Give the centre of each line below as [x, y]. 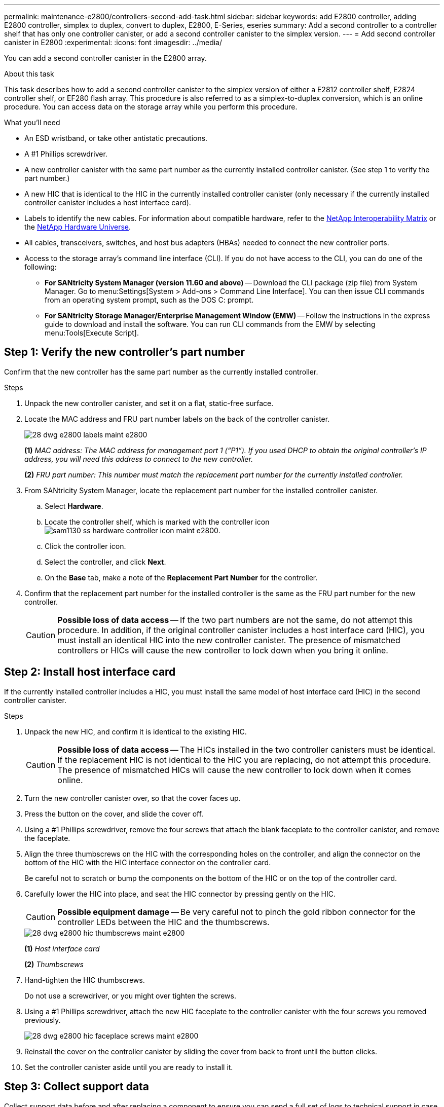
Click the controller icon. [85, 546]
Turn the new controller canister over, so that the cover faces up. [133, 798]
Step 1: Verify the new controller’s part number [125, 352]
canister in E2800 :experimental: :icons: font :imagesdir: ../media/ [113, 42]
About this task [29, 74]
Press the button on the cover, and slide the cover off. [114, 814]
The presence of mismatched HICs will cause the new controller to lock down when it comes [234, 770]
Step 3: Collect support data [77, 1087]
